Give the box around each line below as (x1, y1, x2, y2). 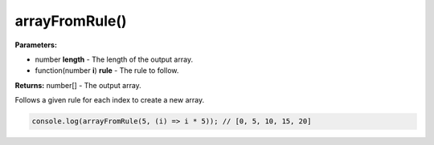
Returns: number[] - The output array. (14, 80, 142, 90)
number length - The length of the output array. (35, 54, 193, 64)
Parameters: (14, 40, 58, 50)
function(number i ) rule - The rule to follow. (35, 66, 179, 75)
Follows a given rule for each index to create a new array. (14, 95, 205, 105)
